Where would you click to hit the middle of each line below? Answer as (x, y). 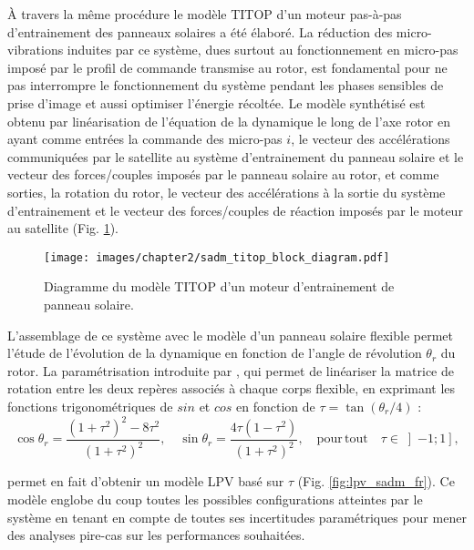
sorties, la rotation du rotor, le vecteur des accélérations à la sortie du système (227, 192)
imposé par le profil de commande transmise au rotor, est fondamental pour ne (227, 67)
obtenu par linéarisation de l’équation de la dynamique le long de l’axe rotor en (229, 121)
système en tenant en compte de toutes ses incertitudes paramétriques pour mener (237, 517)
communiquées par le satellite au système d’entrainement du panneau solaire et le (236, 156)
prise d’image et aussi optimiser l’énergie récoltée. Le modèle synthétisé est (216, 102)
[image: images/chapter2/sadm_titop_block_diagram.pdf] (217, 257)
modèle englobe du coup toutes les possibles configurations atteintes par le (215, 499)
